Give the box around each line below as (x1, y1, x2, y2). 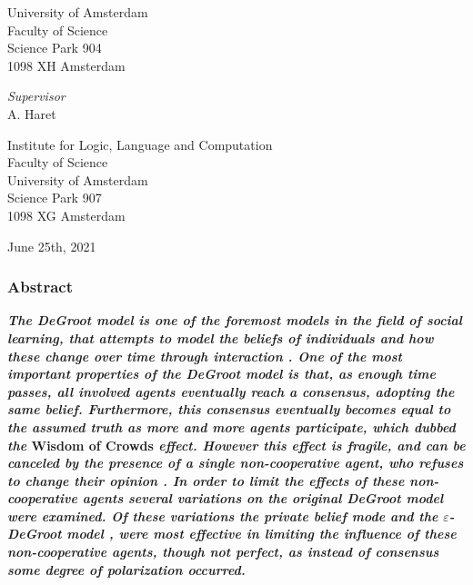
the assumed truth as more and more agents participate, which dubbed (7, 417, 456, 436)
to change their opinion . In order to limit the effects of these (7, 471, 405, 490)
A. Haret (7, 104, 56, 123)
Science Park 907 (7, 188, 102, 207)
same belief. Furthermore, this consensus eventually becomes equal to (7, 400, 451, 419)
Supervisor (7, 86, 65, 105)
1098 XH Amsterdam (7, 55, 126, 74)
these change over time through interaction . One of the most (7, 346, 402, 365)
